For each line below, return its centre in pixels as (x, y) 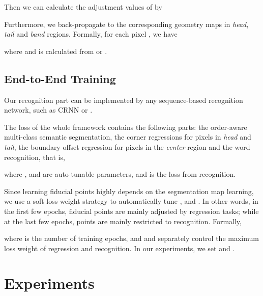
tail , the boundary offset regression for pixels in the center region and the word (127, 146)
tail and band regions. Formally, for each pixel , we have (91, 34)
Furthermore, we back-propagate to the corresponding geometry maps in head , (126, 24)
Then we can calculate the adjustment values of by (83, 7)
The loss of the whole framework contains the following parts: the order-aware (126, 127)
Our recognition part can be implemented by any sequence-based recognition (124, 100)
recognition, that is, (35, 157)
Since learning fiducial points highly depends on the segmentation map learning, (129, 191)
